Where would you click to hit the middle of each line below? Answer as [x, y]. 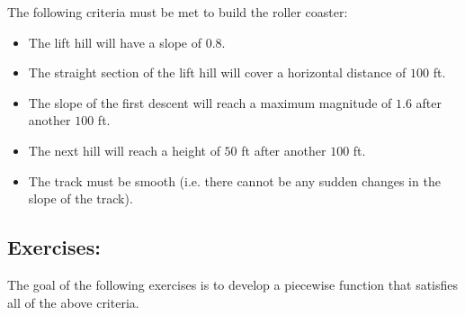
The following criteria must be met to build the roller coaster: [178, 12]
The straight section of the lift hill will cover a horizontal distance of [217, 72]
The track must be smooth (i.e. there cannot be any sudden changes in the [234, 180]
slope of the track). [80, 198]
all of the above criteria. [73, 302]
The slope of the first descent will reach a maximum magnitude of [210, 102]
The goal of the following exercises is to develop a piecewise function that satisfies [233, 284]
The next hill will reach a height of [124, 150]
